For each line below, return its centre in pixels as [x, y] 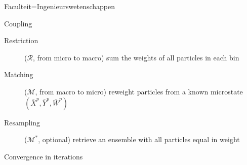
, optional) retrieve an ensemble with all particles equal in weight [139, 139]
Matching [19, 74]
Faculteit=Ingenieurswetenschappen [59, 6]
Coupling [18, 23]
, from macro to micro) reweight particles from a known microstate [139, 91]
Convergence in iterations [44, 156]
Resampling [22, 122]
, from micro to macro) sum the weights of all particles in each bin [136, 57]
